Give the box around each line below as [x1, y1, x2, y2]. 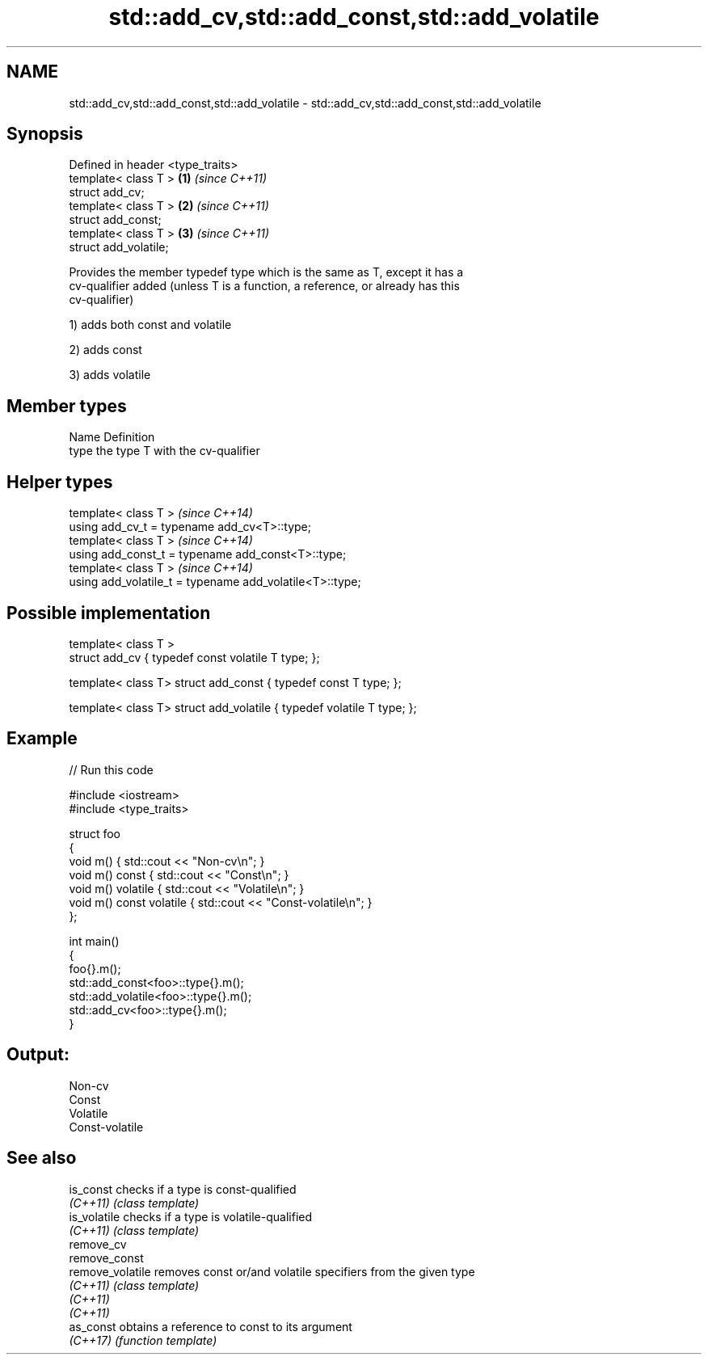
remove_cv [69, 1237, 127, 1251]
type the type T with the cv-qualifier [69, 444, 260, 458]
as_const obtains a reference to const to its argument [69, 1319, 352, 1334]
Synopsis [6, 124, 83, 145]
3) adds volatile [69, 368, 151, 382]
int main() [69, 933, 120, 948]
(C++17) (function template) [69, 1333, 217, 1347]
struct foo [69, 826, 120, 841]
